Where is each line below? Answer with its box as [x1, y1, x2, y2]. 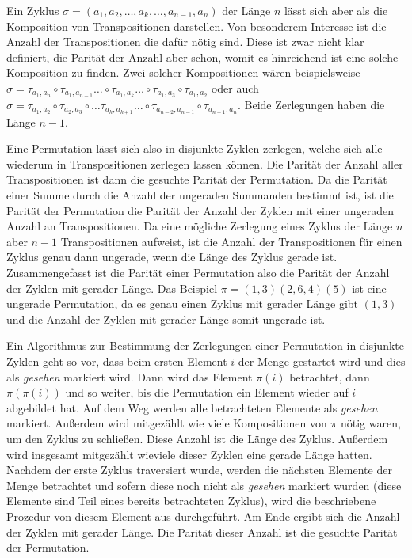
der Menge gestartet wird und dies [238, 353, 406, 369]
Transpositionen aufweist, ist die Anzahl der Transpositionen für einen [60, 233, 402, 249]
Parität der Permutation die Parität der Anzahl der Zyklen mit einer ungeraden [6, 202, 394, 218]
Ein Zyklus [6, 2, 59, 18]
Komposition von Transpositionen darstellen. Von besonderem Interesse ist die [6, 17, 387, 34]
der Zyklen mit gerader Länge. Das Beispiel [6, 279, 218, 296]
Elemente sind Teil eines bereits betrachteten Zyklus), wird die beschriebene [6, 492, 376, 509]
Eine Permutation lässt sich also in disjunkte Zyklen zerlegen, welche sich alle [6, 140, 383, 157]
